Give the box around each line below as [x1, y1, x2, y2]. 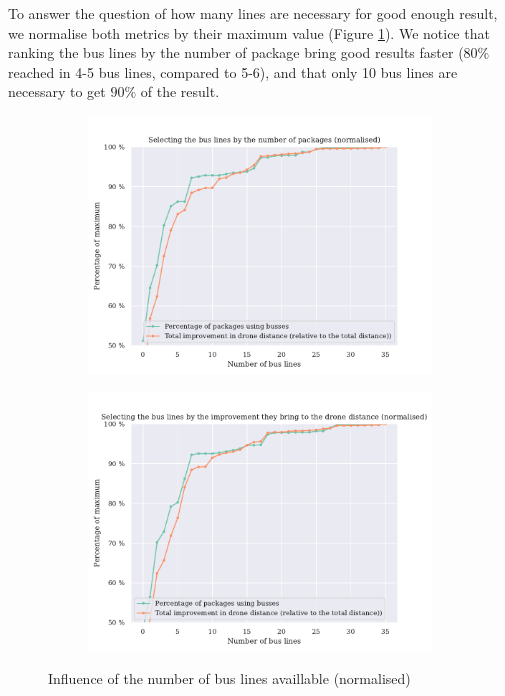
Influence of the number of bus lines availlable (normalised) [48, 668, 411, 689]
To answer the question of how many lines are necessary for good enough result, [8, 3, 498, 23]
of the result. [140, 81, 220, 102]
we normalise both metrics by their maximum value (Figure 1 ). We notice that [8, 22, 490, 43]
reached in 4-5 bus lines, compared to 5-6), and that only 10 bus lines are [8, 61, 458, 82]
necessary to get [8, 81, 106, 102]
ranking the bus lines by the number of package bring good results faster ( [8, 42, 464, 63]
